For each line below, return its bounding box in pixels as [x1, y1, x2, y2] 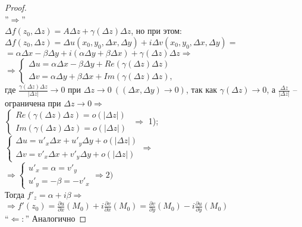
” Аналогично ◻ [25, 212, 87, 225]
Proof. [5, 1, 27, 13]
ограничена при [5, 97, 61, 109]
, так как [185, 83, 218, 96]
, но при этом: [131, 24, 183, 37]
